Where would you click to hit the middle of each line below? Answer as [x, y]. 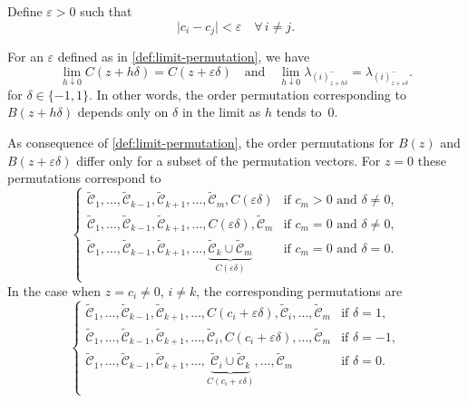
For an [25, 57]
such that [106, 11]
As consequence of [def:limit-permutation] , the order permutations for [201, 143]
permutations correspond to [84, 178]
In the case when [54, 290]
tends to [299, 112]
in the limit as [221, 112]
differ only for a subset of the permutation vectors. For [229, 160]
